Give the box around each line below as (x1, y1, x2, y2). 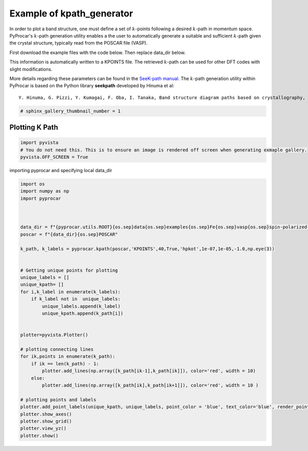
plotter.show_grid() (20, 418, 72, 424)
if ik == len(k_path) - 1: (31, 361, 100, 367)
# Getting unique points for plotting (20, 267, 118, 273)
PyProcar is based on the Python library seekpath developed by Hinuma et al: (9, 83, 175, 89)
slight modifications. (9, 66, 52, 72)
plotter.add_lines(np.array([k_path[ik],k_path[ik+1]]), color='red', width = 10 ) (42, 382, 259, 388)
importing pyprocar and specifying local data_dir (9, 167, 112, 174)
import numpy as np (20, 188, 69, 194)
